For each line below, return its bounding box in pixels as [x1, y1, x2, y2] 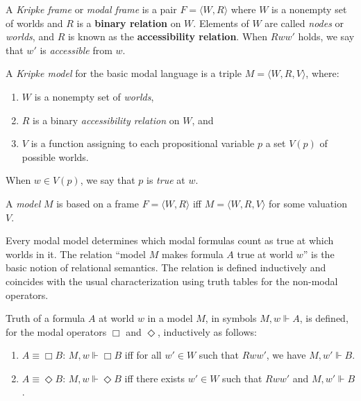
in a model [147, 311, 193, 325]
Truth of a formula [6, 311, 85, 325]
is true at [146, 173, 185, 187]
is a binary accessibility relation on [33, 112, 180, 127]
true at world [237, 246, 294, 261]
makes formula [161, 246, 224, 261]
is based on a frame [56, 196, 139, 210]
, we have [266, 348, 306, 362]
